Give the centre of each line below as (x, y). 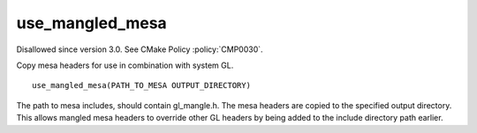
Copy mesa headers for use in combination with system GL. (125, 65)
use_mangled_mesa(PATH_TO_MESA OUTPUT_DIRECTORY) (142, 85)
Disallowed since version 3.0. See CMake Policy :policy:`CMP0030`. (140, 49)
